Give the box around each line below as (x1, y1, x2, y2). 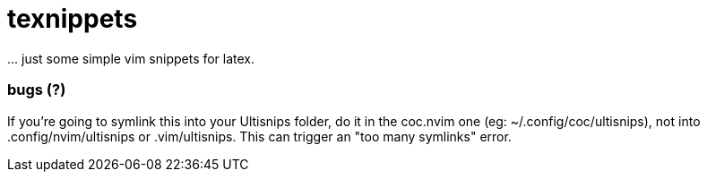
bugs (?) (7, 81, 66, 99)
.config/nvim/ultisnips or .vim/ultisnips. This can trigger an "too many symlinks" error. (7, 128, 512, 144)
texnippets (7, 4, 138, 34)
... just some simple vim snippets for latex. (7, 50, 255, 66)
